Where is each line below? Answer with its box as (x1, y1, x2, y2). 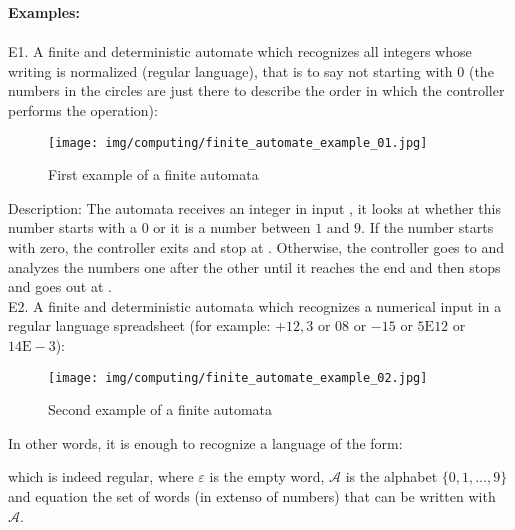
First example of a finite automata (48, 164, 259, 185)
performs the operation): (8, 99, 158, 120)
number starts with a (8, 217, 137, 238)
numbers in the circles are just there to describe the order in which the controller (8, 80, 505, 101)
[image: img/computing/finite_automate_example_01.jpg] (48, 135, 428, 150)
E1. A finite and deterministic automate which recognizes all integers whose (8, 41, 472, 62)
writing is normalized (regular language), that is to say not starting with (8, 60, 453, 81)
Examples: (8, 2, 80, 22)
